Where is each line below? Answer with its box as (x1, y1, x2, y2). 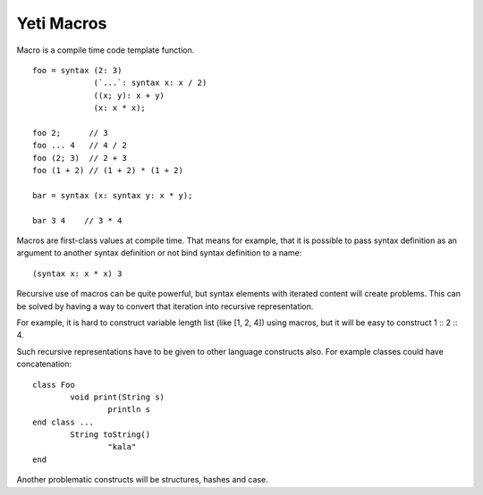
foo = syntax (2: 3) (32, 65, 123, 75)
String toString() (70, 430, 151, 440)
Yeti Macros (16, 13, 107, 33)
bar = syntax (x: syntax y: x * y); (32, 190, 193, 200)
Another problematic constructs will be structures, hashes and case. (16, 474, 268, 485)
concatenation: (16, 358, 72, 370)
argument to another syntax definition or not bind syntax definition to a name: (16, 247, 302, 258)
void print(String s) (70, 391, 165, 402)
